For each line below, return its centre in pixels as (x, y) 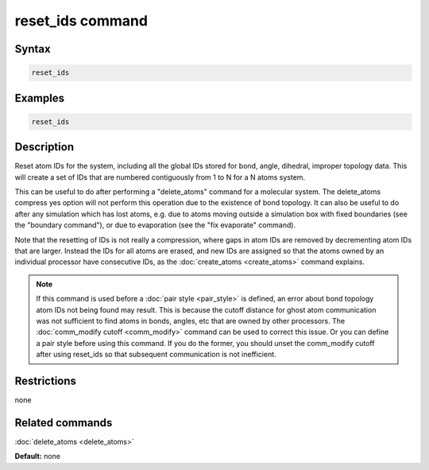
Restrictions (46, 381)
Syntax (33, 49)
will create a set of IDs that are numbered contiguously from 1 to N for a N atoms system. (160, 177)
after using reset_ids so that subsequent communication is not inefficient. (157, 355)
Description (44, 147)
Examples (40, 98)
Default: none (38, 456)
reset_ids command (81, 21)
